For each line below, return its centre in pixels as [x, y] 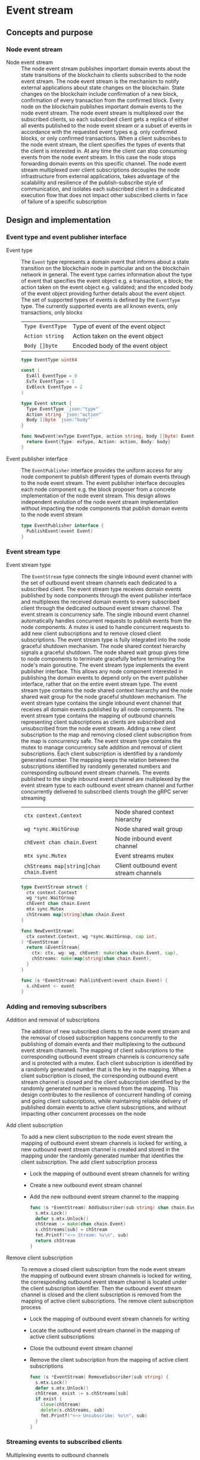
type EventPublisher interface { [62, 525]
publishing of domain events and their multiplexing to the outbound [103, 1044]
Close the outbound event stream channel [81, 1348]
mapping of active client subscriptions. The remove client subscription [107, 1301]
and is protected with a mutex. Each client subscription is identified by [107, 1063]
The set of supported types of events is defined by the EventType [101, 300]
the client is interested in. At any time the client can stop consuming [104, 151]
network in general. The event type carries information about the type [107, 274]
